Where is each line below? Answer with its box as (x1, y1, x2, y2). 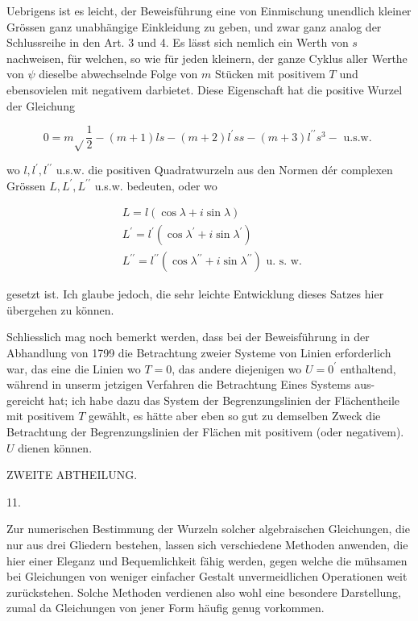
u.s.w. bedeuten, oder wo (94, 177, 217, 194)
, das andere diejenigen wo (172, 360, 302, 377)
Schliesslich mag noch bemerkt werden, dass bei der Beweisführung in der (6, 328, 370, 345)
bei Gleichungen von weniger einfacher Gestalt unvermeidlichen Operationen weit (6, 568, 408, 585)
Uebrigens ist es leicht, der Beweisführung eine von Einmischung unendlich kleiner (6, 2, 412, 19)
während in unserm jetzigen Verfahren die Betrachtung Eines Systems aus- (6, 376, 375, 393)
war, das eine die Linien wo (6, 360, 141, 377)
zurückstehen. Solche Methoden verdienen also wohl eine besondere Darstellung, (6, 583, 401, 600)
